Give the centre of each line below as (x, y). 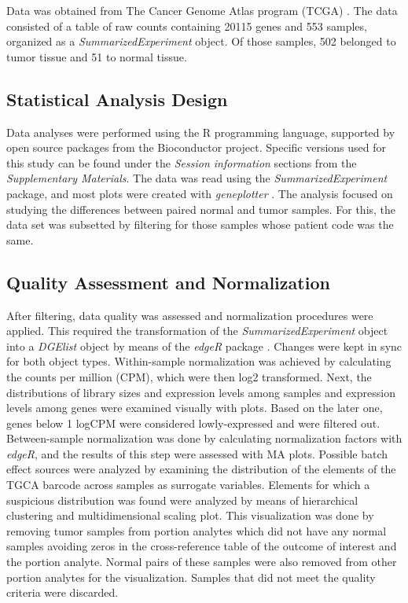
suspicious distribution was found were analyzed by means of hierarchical (182, 500)
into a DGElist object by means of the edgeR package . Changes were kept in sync (204, 346)
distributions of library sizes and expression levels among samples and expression (201, 392)
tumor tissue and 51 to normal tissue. (97, 56)
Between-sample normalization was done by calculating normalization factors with (204, 438)
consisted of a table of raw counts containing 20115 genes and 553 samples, (187, 26)
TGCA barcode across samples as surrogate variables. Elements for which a (188, 485)
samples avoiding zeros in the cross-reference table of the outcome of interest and (202, 546)
